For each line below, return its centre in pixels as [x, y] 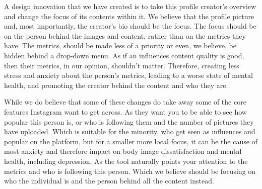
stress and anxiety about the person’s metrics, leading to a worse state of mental [128, 75]
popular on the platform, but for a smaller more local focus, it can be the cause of [131, 141]
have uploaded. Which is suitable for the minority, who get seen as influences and [130, 131]
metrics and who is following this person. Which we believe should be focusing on [130, 171]
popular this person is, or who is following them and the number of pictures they [129, 121]
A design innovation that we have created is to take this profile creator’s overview [130, 6]
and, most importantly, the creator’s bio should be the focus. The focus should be [130, 26]
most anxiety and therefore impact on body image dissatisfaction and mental [123, 151]
